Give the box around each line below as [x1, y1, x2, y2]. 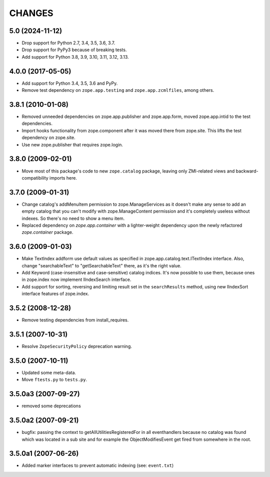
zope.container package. [21, 229, 73, 235]
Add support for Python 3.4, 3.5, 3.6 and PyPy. [21, 80, 118, 86]
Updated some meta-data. [21, 369, 76, 376]
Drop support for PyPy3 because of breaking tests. [21, 47, 127, 53]
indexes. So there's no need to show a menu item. [21, 215, 125, 221]
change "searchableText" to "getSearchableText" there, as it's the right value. [21, 262, 182, 268]
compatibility [21, 175, 48, 181]
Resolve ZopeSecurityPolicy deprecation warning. [21, 344, 132, 350]
